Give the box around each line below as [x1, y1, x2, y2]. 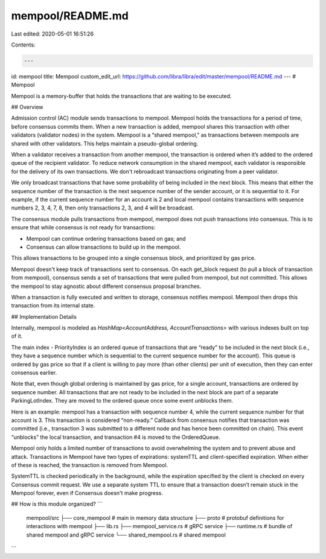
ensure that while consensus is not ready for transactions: [11, 224, 156, 231]
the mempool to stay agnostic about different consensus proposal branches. [11, 283, 202, 290]
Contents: [11, 41, 36, 48]
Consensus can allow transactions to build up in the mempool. [26, 243, 181, 251]
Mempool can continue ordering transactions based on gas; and [26, 235, 187, 242]
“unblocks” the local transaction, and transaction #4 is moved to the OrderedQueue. [11, 433, 220, 441]
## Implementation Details [11, 313, 77, 320]
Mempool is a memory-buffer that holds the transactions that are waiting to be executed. [11, 92, 232, 100]
